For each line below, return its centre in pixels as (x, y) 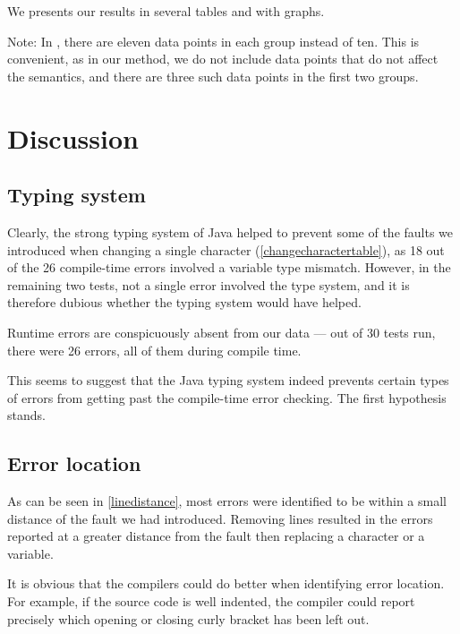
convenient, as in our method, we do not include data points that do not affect (223, 59)
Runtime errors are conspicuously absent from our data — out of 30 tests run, (221, 332)
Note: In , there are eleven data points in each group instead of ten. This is (213, 41)
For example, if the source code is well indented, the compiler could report (211, 601)
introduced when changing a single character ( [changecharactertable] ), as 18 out (226, 249)
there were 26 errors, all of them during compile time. (154, 350)
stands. (26, 415)
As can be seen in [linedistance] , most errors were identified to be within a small (227, 501)
